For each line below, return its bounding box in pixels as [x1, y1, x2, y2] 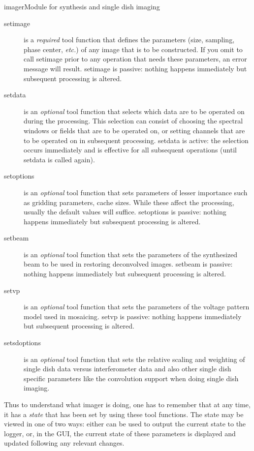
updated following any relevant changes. [4, 438, 125, 448]
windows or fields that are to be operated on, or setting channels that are [24, 125, 245, 135]
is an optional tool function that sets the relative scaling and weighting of [24, 354, 245, 364]
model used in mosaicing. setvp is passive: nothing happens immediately [24, 311, 242, 321]
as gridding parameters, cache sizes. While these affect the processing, [24, 197, 234, 207]
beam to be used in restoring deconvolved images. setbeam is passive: [24, 259, 233, 269]
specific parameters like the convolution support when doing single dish [24, 373, 239, 383]
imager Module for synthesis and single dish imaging [4, 1, 160, 11]
